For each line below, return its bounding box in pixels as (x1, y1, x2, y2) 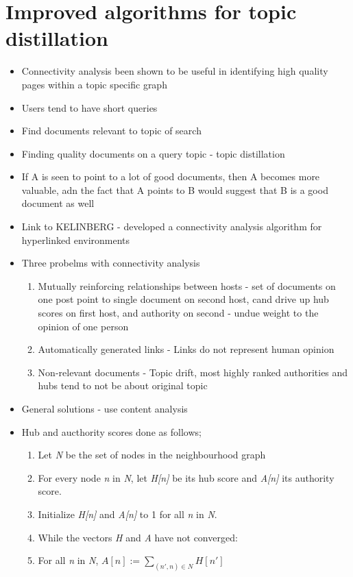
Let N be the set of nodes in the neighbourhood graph (38, 447, 266, 462)
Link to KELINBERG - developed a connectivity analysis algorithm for (21, 219, 322, 234)
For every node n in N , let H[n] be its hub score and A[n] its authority (38, 470, 334, 484)
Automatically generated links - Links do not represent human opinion (38, 342, 334, 356)
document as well (21, 196, 95, 210)
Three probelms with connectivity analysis (21, 256, 200, 270)
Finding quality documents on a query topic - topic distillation (21, 146, 285, 160)
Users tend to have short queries (21, 100, 158, 114)
